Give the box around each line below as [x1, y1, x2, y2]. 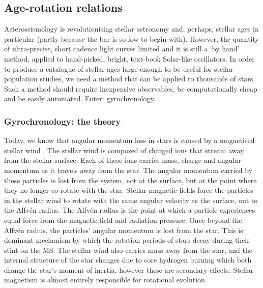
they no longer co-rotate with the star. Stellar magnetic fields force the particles [4, 185, 253, 195]
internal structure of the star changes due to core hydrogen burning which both [4, 254, 252, 265]
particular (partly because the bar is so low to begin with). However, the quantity [4, 33, 259, 44]
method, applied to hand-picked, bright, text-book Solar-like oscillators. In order [4, 53, 255, 64]
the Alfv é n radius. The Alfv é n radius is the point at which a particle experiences [4, 205, 255, 215]
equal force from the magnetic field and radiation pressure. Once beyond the [4, 214, 242, 225]
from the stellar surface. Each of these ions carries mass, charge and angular [4, 155, 241, 165]
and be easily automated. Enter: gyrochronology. [4, 93, 156, 104]
